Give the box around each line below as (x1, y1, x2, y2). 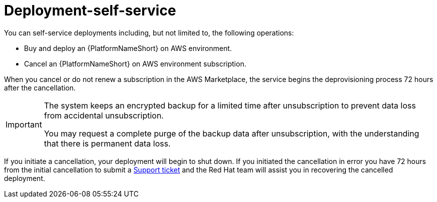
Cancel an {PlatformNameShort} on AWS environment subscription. (24, 59, 246, 68)
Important (6, 119, 42, 129)
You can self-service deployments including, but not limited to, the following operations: (4, 28, 294, 37)
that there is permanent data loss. (44, 138, 171, 148)
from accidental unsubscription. (44, 110, 164, 120)
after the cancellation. (4, 83, 76, 92)
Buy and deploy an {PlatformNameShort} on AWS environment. (24, 43, 232, 52)
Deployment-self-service (4, 2, 176, 19)
